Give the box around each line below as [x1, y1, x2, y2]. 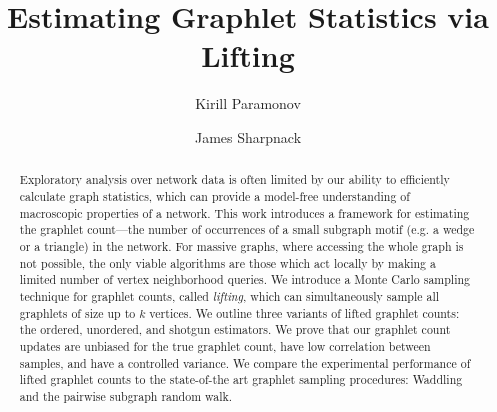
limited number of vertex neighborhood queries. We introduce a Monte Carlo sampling [19, 271, 471, 288]
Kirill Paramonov [195, 93, 301, 114]
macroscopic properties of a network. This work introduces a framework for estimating [19, 204, 470, 221]
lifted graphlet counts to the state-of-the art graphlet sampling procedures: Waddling [19, 371, 463, 388]
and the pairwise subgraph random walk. [19, 387, 233, 404]
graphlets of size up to [19, 304, 136, 321]
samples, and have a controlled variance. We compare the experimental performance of [19, 354, 471, 371]
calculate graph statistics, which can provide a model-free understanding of [19, 187, 410, 204]
